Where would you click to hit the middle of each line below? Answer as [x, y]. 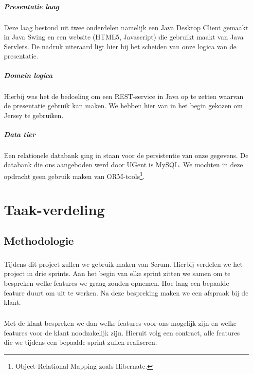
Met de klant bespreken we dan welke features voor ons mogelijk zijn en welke [120, 323]
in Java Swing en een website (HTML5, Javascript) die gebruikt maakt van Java [124, 37]
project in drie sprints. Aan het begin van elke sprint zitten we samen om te [117, 273]
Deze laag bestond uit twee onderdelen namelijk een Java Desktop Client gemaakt [126, 27]
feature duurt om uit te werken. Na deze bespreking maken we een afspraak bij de [126, 292]
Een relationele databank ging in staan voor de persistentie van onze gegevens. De [126, 155]
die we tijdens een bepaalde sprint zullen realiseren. [81, 342]
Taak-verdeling [54, 209]
